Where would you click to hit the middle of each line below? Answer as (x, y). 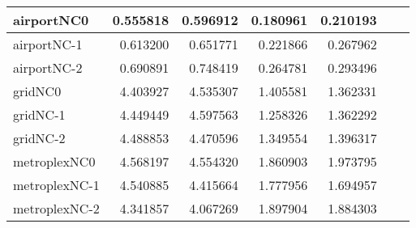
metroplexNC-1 (56, 185)
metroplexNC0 (54, 161)
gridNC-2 (39, 138)
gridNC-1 (39, 114)
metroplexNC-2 (56, 208)
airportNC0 (51, 20)
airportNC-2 (48, 68)
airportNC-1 (48, 44)
